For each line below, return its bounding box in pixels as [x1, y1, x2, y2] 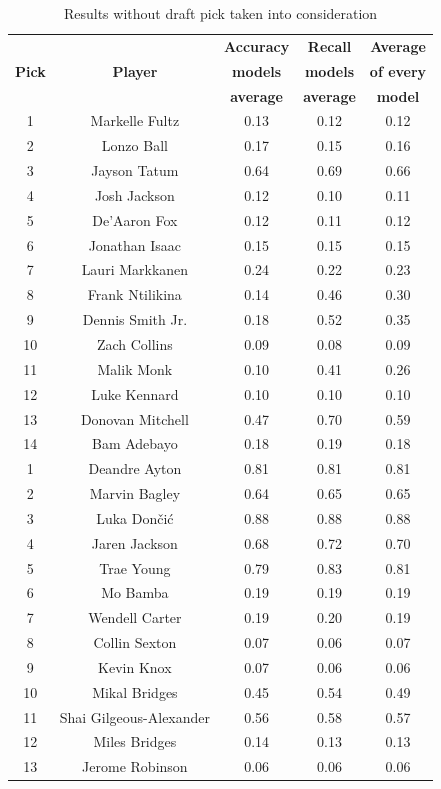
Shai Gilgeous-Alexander [59, 706, 211, 727]
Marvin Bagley [89, 483, 181, 504]
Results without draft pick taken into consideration [63, 3, 378, 23]
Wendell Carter [88, 607, 182, 628]
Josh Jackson [94, 184, 175, 205]
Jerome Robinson [82, 756, 188, 777]
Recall [307, 35, 352, 56]
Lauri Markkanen [81, 259, 189, 280]
